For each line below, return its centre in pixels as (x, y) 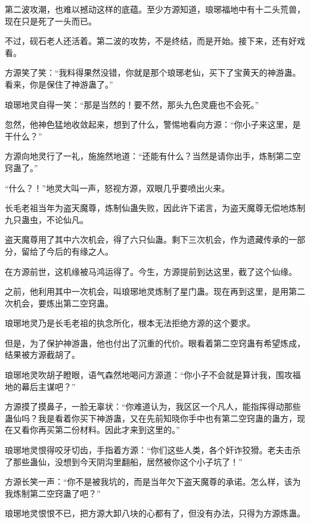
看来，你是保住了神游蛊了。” (59, 84)
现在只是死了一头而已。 (51, 21)
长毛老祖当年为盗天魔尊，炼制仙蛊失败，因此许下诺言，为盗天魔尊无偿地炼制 (155, 208)
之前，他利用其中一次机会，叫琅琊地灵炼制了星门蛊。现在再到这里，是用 (147, 291)
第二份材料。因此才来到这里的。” (117, 430)
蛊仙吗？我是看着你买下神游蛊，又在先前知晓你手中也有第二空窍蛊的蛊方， (151, 418)
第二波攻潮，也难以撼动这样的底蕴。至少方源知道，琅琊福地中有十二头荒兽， (155, 9)
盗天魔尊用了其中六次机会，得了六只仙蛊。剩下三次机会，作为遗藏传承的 (147, 239)
